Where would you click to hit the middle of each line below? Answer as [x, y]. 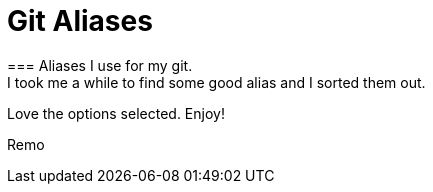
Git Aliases [80, 21]
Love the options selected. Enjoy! [116, 113]
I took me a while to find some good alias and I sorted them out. [216, 82]
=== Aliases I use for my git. [100, 65]
